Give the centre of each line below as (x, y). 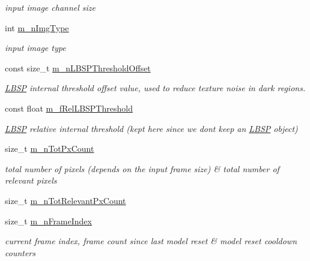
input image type (35, 48)
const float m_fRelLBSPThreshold (69, 108)
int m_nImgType (37, 27)
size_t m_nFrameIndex (48, 220)
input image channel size (50, 7)
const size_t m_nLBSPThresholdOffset (78, 67)
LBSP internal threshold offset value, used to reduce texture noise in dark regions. (155, 88)
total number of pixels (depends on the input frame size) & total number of (142, 168)
